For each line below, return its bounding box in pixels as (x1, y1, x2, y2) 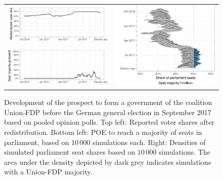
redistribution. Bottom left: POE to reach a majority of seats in (4, 126, 202, 137)
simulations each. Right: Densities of (92, 136, 206, 147)
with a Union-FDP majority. (4, 166, 93, 177)
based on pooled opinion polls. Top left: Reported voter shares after (4, 117, 214, 127)
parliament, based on (4, 136, 69, 147)
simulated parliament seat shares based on (4, 147, 135, 157)
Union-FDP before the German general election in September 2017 (4, 106, 211, 117)
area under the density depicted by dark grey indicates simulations (4, 156, 211, 167)
